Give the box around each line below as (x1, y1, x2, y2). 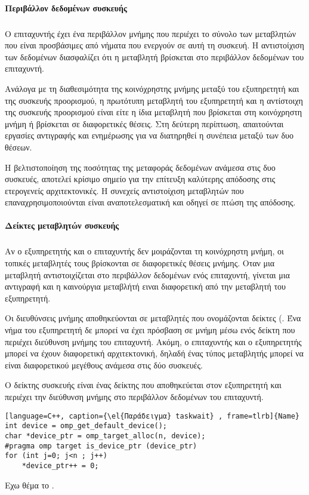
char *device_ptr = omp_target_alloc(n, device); (5, 431, 206, 440)
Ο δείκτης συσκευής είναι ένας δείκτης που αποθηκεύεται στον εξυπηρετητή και (5, 379, 282, 391)
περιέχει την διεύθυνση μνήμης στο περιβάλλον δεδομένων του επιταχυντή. (5, 390, 264, 402)
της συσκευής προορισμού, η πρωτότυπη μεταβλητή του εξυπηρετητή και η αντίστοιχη (5, 94, 303, 106)
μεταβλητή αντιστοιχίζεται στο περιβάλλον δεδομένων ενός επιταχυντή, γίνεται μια (5, 268, 290, 281)
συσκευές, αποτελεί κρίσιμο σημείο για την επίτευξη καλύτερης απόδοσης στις (5, 173, 276, 185)
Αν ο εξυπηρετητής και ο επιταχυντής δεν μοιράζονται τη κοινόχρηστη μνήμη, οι (5, 245, 284, 257)
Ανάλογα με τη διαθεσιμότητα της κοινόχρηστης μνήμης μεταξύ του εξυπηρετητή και (5, 82, 299, 94)
